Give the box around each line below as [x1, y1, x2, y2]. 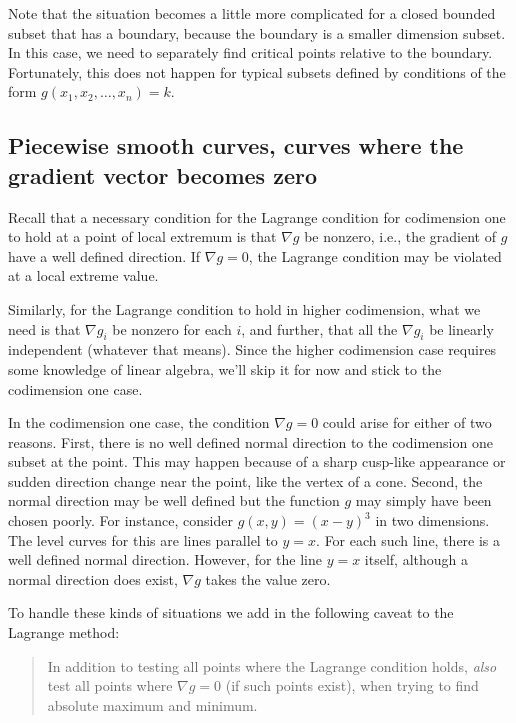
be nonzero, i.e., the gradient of [304, 226, 496, 247]
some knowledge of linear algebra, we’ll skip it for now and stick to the [8, 358, 442, 379]
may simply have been [355, 490, 492, 511]
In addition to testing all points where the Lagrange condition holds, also [47, 655, 497, 676]
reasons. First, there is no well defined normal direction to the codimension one [8, 431, 493, 452]
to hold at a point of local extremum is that [8, 226, 277, 247]
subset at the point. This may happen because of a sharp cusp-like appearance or [8, 451, 506, 472]
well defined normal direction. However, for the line [8, 549, 322, 570]
